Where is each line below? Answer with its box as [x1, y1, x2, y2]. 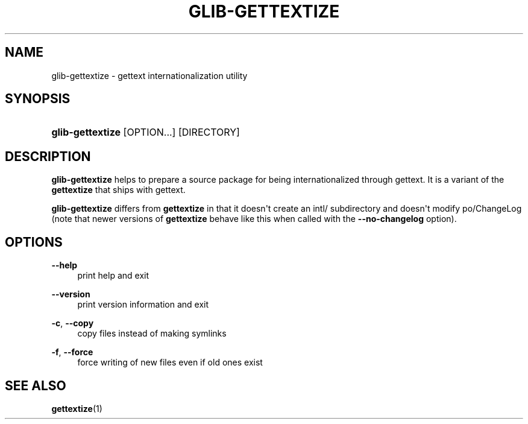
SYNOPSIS [5, 91, 71, 107]
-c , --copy [51, 318, 94, 329]
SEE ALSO [5, 378, 66, 393]
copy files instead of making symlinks [77, 328, 227, 339]
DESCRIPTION [5, 148, 91, 164]
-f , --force [51, 347, 93, 358]
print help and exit [77, 270, 149, 281]
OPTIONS [5, 234, 63, 250]
